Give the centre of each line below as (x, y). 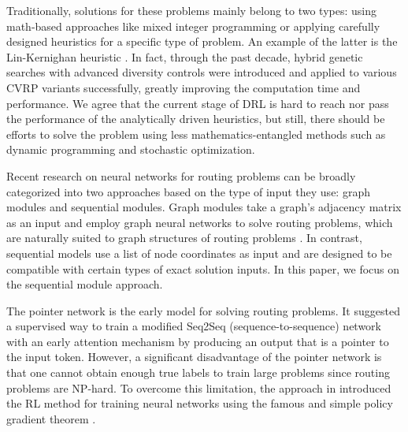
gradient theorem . (51, 418)
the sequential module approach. (85, 284)
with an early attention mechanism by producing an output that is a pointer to (198, 341)
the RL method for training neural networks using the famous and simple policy (200, 403)
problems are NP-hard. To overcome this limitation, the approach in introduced (199, 387)
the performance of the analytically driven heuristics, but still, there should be (196, 119)
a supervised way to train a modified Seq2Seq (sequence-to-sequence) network (194, 326)
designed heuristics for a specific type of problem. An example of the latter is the (202, 41)
